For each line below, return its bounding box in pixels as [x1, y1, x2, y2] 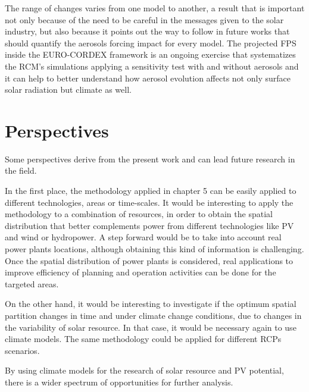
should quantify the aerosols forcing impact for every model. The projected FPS [5, 36, 296, 49]
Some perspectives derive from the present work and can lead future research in [5, 152, 295, 165]
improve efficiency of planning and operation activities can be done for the [5, 266, 276, 278]
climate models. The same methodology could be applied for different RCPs [5, 333, 282, 345]
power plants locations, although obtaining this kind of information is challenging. [5, 243, 304, 255]
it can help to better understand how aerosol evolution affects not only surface [5, 71, 291, 84]
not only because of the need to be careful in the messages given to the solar [5, 13, 284, 26]
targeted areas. [5, 277, 59, 290]
